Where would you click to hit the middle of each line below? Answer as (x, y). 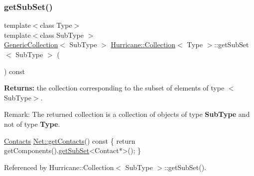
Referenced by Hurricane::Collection (59, 167)
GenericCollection (31, 44)
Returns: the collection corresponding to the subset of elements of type (114, 88)
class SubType (62, 35)
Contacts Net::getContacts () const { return (70, 140)
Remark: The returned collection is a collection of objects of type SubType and (127, 114)
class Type (56, 25)
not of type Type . (32, 124)
